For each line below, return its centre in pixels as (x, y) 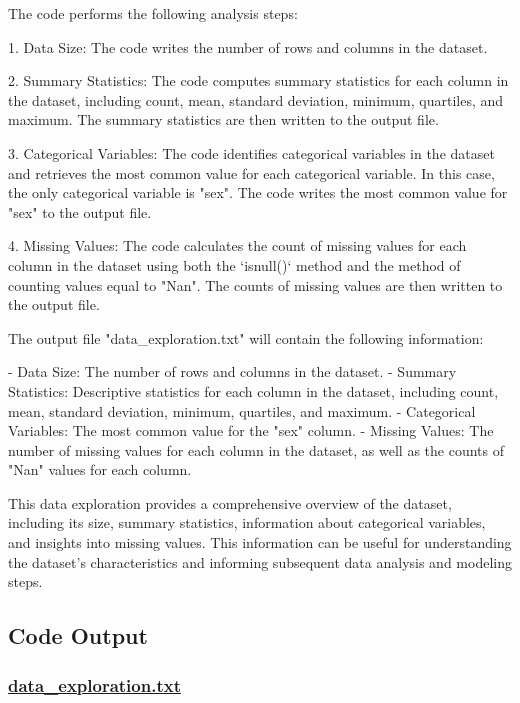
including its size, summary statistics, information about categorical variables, (247, 522)
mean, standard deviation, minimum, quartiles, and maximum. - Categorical (242, 410)
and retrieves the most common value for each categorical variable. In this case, (251, 172)
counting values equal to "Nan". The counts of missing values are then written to (255, 284)
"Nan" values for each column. (100, 469)
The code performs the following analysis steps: (153, 13)
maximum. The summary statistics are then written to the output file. (223, 119)
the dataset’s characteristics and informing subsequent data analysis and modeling (260, 561)
